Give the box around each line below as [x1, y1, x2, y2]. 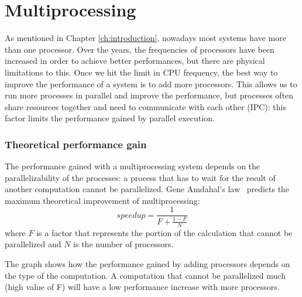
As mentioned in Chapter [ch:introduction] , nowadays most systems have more [5, 32, 286, 44]
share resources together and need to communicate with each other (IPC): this [5, 100, 286, 112]
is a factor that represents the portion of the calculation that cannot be [36, 226, 293, 238]
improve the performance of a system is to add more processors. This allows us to [5, 77, 297, 90]
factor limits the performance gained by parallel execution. [5, 112, 215, 124]
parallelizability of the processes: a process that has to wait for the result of [5, 171, 276, 183]
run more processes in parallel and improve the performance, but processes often [5, 89, 294, 101]
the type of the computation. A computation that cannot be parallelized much [5, 269, 286, 281]
